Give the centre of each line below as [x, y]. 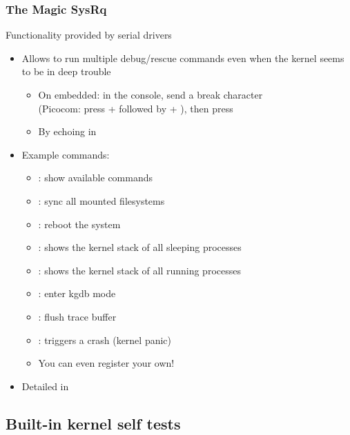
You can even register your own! [106, 363]
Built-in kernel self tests [93, 423]
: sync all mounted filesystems [101, 200]
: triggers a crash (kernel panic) [105, 340]
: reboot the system [79, 224]
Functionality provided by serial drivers [89, 35]
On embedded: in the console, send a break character [150, 94]
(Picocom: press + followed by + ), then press [136, 108]
